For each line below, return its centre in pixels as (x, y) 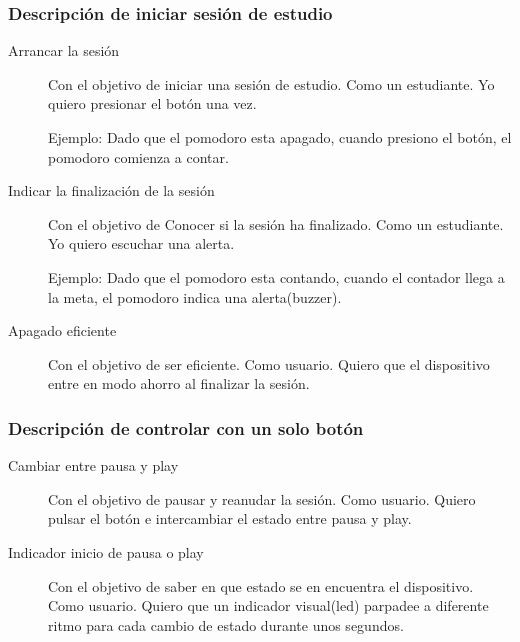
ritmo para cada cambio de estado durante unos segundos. (226, 624)
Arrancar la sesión (64, 50)
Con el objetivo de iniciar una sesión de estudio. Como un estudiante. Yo (271, 83)
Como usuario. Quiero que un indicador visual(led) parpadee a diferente (268, 605)
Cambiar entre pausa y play (93, 465)
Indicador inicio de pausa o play (106, 551)
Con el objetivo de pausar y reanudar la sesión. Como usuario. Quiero (262, 498)
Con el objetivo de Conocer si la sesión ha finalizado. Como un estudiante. (276, 223)
